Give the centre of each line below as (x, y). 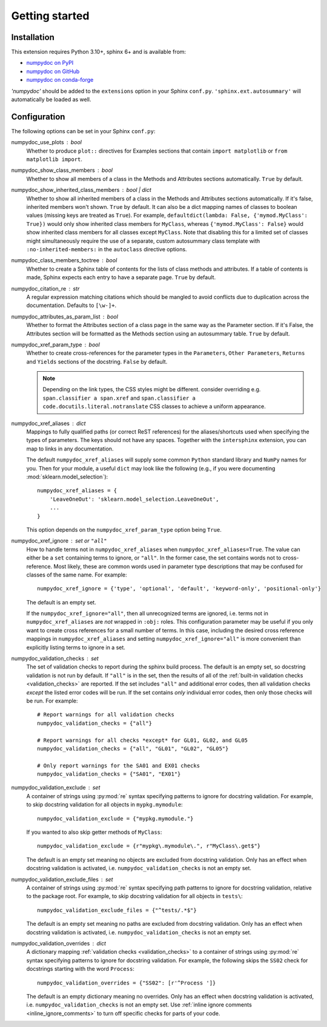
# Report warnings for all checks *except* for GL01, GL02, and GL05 (143, 740)
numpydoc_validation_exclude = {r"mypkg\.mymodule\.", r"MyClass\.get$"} (149, 846)
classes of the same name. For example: (77, 575)
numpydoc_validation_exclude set (56, 788)
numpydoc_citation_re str (45, 288)
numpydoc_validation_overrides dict (58, 943)
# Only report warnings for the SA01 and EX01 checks (118, 765)
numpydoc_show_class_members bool (62, 170)
